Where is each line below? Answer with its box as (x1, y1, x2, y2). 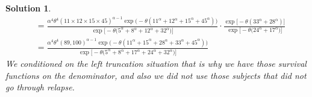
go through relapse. (5, 81, 75, 93)
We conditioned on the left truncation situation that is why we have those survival (5, 57, 307, 70)
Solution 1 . (5, 2, 51, 14)
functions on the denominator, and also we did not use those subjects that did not (5, 69, 307, 81)
